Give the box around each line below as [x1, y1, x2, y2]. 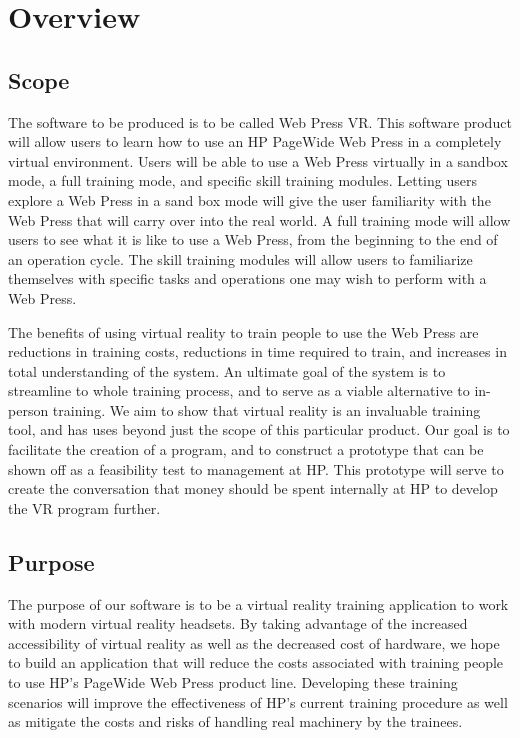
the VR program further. [8, 497, 161, 518]
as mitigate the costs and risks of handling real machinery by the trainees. [8, 711, 463, 732]
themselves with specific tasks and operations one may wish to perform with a [8, 268, 487, 289]
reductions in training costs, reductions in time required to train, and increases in [8, 341, 507, 362]
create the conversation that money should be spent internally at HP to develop [8, 478, 498, 499]
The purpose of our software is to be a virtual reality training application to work [8, 593, 509, 614]
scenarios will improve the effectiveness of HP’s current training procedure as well [8, 691, 508, 712]
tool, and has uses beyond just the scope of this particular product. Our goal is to [8, 419, 510, 440]
